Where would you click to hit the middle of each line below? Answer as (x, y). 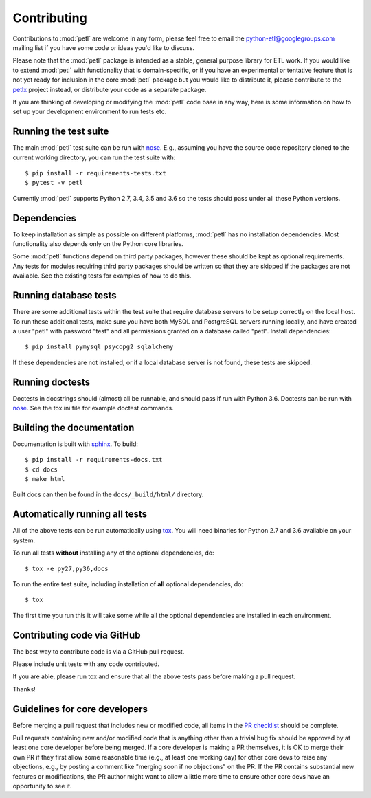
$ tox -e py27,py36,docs (67, 568)
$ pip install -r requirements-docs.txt (94, 460)
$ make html (45, 479)
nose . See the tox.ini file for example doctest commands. (93, 408)
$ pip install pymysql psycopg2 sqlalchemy (99, 347)
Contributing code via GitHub (77, 635)
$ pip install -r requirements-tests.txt (95, 173)
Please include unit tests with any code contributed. (86, 664)
